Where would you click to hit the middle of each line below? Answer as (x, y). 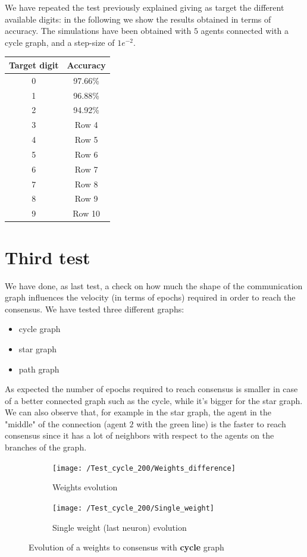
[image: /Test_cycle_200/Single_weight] (134, 508)
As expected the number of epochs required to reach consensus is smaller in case (151, 389)
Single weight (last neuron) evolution (120, 527)
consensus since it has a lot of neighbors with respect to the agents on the (140, 435)
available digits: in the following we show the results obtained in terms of (138, 19)
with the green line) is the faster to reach (211, 423)
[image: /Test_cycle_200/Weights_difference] (144, 468)
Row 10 (86, 213)
